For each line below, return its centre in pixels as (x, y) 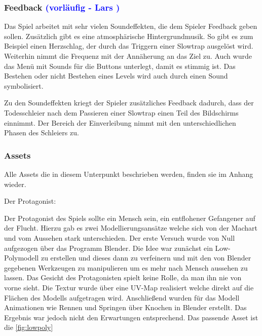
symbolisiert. (24, 85)
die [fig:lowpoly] (29, 327)
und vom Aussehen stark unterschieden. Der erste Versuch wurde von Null (120, 237)
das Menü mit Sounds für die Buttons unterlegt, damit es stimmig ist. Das (120, 66)
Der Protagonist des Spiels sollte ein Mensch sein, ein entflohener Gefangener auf (130, 218)
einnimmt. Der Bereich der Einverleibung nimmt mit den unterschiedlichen (120, 122)
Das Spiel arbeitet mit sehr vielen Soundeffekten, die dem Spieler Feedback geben (131, 26)
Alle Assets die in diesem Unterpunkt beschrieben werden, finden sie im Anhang (129, 174)
